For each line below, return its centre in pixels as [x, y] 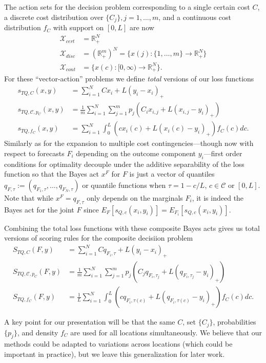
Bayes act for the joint [39, 209]
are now [142, 27]
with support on [78, 27]
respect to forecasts [34, 153]
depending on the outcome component [136, 153]
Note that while [29, 197]
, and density [38, 332]
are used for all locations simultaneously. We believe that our [166, 332]
